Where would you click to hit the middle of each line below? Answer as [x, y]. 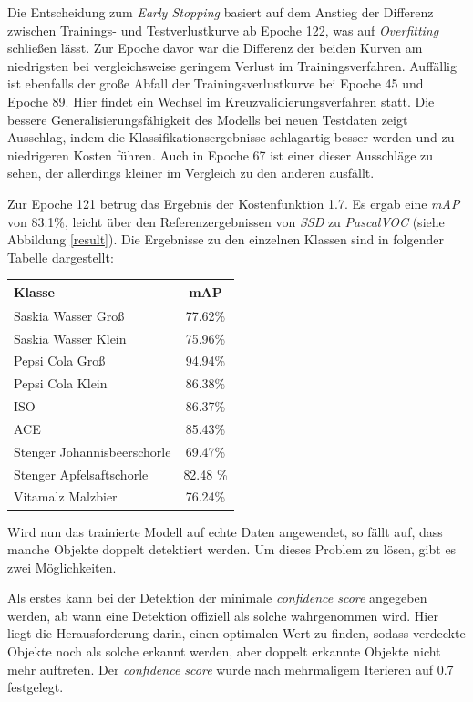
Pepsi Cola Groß [60, 361]
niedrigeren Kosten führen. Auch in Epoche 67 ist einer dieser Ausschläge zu [221, 155]
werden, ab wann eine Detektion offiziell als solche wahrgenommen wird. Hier [223, 615]
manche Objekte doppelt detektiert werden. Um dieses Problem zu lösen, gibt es [232, 549]
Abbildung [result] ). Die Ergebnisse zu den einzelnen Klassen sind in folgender [226, 239]
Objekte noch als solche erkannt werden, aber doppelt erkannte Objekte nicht [224, 651]
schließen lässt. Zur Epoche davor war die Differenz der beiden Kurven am [215, 48]
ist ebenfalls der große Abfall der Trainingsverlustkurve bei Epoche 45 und [216, 83]
